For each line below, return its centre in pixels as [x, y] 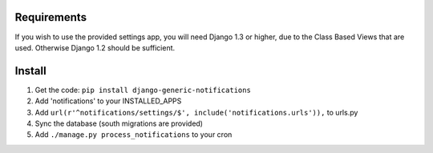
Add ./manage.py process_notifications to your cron [134, 135]
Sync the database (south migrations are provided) [119, 123]
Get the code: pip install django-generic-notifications [143, 90]
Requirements [51, 17]
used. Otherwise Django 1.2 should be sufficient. [95, 47]
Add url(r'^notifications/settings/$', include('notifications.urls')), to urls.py [196, 112]
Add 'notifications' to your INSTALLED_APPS [108, 101]
